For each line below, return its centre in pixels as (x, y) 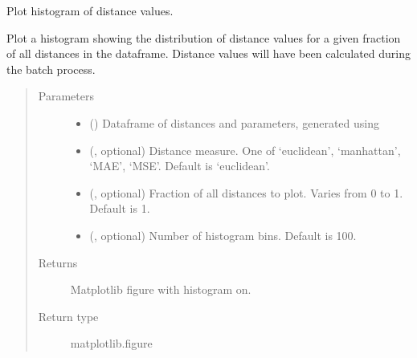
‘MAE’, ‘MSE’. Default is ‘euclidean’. (180, 166)
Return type (68, 316)
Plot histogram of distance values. (90, 10)
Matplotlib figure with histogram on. (161, 289)
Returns (58, 262)
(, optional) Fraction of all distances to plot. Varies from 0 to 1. (246, 192)
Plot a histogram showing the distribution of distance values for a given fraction (204, 37)
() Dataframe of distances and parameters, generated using (234, 122)
